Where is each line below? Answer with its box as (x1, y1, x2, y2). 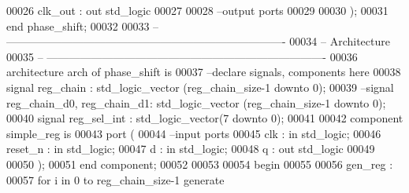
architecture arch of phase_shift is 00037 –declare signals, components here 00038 (6, 64, 401, 80)
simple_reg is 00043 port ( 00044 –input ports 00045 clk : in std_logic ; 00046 (6, 125, 381, 141)
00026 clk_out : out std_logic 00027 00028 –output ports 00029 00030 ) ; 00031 (6, 2, 389, 18)
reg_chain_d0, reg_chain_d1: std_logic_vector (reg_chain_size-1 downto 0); (6, 94, 386, 111)
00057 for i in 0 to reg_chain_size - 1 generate (6, 171, 225, 188)
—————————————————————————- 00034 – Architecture (6, 33, 390, 49)
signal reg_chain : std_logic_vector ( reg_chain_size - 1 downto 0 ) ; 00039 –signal (6, 78, 394, 95)
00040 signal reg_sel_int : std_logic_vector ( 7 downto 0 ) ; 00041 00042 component (6, 110, 403, 126)
